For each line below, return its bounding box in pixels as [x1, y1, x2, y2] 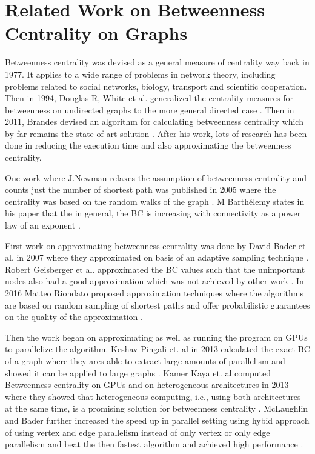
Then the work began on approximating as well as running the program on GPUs [5, 330, 308, 343]
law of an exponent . [5, 219, 81, 232]
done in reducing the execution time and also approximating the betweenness [5, 139, 291, 152]
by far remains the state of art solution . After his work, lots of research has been [5, 127, 307, 139]
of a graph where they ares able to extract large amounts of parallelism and [5, 354, 285, 367]
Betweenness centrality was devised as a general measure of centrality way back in [5, 56, 310, 68]
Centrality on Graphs [5, 21, 188, 45]
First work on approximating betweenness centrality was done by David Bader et [5, 239, 306, 252]
